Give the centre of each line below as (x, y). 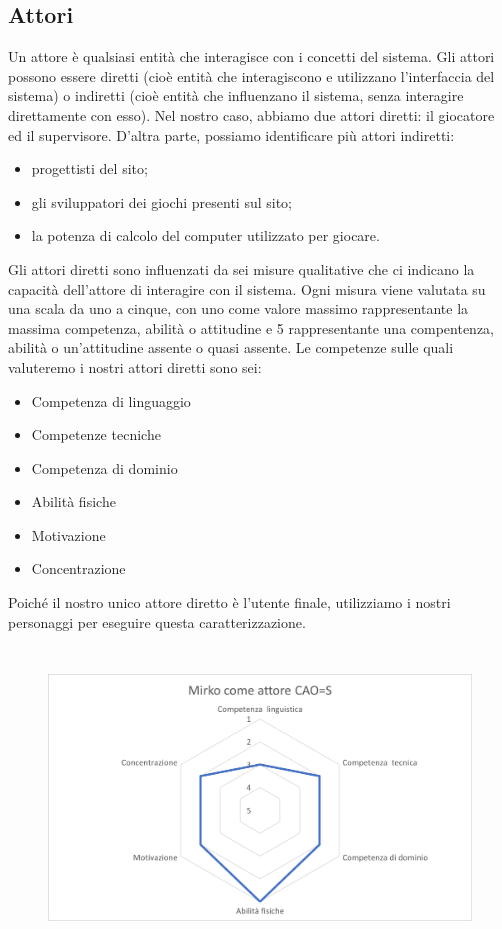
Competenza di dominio (104, 467)
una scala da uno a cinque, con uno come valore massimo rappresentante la (238, 308)
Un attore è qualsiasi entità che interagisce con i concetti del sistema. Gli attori (251, 56)
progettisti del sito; (89, 168)
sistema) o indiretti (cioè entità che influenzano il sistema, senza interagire (236, 95)
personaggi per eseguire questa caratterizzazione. (157, 621)
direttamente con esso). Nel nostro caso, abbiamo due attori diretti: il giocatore (251, 114)
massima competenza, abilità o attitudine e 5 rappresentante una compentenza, (251, 327)
